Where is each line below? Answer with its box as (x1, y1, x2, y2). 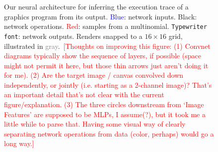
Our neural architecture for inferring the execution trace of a (4, 1, 189, 11)
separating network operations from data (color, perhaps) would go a (4, 128, 214, 139)
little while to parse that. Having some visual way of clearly (4, 119, 186, 129)
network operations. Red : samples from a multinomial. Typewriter (4, 21, 207, 31)
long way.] (4, 138, 34, 149)
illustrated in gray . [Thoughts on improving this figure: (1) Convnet (4, 40, 211, 51)
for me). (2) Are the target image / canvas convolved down (4, 70, 184, 80)
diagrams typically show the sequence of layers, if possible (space (4, 50, 201, 61)
